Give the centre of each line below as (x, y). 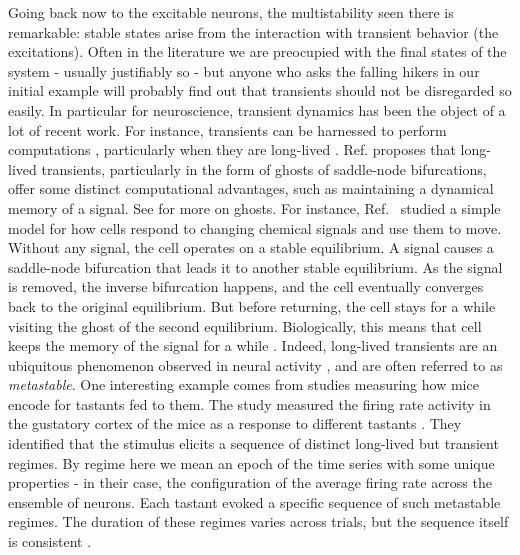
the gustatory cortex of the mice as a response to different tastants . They (235, 423)
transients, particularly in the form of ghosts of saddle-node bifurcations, (264, 168)
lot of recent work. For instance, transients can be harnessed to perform (227, 129)
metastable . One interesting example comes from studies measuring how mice (243, 384)
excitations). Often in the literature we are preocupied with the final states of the (257, 51)
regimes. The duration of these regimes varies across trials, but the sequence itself (258, 521)
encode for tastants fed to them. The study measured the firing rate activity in (249, 403)
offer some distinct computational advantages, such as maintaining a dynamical (251, 188)
